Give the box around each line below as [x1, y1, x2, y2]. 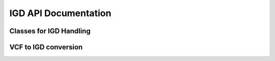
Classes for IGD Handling [9, 27, 91, 35]
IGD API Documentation [9, 8, 112, 19]
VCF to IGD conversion [9, 43, 83, 51]
